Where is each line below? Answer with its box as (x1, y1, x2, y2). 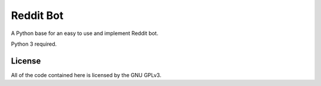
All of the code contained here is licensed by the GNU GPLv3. (11, 71, 162, 78)
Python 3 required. (11, 40, 57, 47)
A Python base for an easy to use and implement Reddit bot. (11, 30, 159, 37)
